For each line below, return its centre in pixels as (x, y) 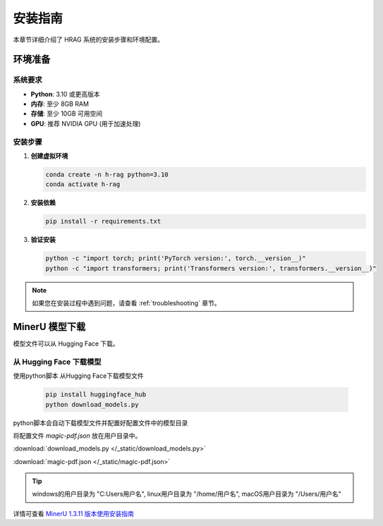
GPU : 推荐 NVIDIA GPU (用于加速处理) (86, 123)
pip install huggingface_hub (96, 394)
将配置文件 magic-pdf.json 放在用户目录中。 (77, 435)
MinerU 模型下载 (49, 327)
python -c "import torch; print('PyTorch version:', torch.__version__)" (176, 258)
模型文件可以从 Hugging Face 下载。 (66, 343)
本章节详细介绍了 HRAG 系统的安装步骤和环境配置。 (88, 39)
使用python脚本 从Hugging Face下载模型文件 (78, 376)
